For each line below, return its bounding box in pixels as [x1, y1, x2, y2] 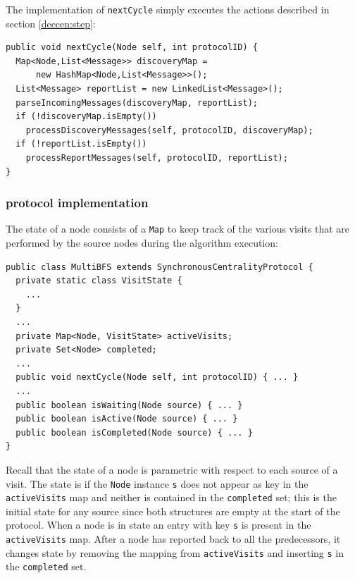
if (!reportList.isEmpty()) [15, 139, 147, 149]
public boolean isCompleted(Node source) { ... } [15, 427, 253, 438]
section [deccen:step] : [6, 16, 96, 30]
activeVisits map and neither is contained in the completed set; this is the [6, 490, 337, 505]
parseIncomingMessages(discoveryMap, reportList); [15, 97, 258, 108]
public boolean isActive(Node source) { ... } [15, 414, 238, 424]
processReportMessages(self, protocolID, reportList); [25, 153, 288, 163]
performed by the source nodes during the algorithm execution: [6, 235, 278, 250]
